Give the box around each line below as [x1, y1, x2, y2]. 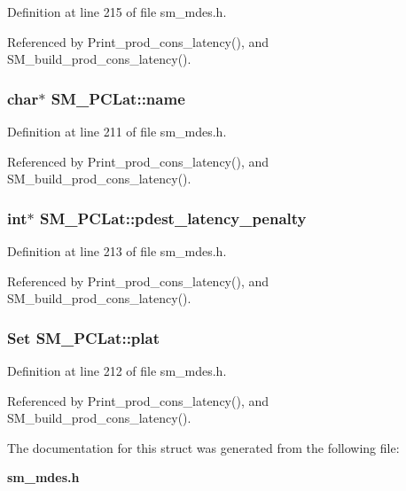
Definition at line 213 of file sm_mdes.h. [7, 242, 227, 260]
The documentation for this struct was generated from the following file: [7, 438, 400, 456]
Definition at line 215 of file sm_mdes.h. [7, 3, 227, 20]
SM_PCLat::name [51, 87, 185, 109]
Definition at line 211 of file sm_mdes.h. [7, 122, 227, 140]
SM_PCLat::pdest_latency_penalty [39, 207, 307, 229]
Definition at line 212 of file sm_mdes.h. [7, 362, 227, 379]
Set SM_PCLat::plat [7, 326, 160, 348]
